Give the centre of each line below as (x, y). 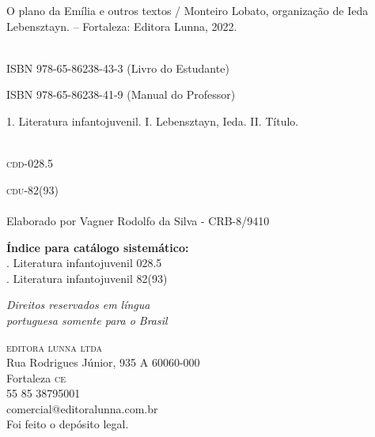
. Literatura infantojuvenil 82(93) (87, 278)
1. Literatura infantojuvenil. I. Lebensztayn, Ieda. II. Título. (153, 121)
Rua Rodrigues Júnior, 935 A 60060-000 (103, 362)
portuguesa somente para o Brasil (87, 320)
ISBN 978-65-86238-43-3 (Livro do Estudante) (118, 68)
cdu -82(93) (32, 189)
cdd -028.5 (30, 163)
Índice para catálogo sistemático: (98, 247)
